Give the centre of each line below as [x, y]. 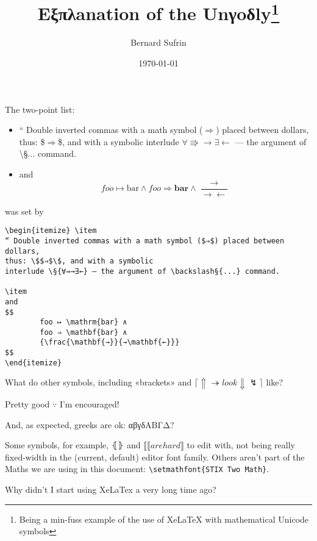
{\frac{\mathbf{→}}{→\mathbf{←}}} [110, 342]
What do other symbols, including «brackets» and [98, 382]
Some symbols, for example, [57, 445]
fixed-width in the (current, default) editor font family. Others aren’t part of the [155, 457]
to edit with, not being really [241, 445]
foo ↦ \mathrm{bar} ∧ [84, 322]
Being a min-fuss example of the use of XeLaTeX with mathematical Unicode [164, 519]
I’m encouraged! [89, 403]
